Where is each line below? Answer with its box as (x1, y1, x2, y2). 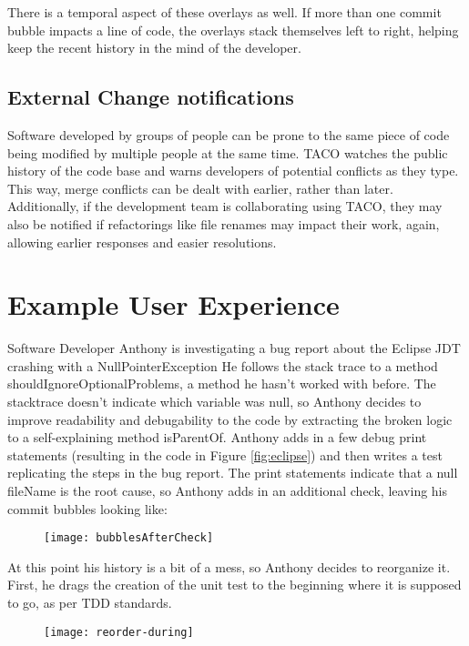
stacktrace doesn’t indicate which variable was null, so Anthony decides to (7, 392, 422, 411)
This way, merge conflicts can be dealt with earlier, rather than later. (7, 178, 393, 197)
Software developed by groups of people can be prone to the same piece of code (7, 125, 450, 144)
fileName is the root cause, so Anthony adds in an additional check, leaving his (7, 481, 448, 500)
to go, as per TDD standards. (7, 593, 172, 612)
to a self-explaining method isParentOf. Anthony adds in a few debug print (7, 428, 427, 447)
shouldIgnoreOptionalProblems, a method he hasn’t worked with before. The (7, 374, 436, 393)
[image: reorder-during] (44, 625, 194, 639)
